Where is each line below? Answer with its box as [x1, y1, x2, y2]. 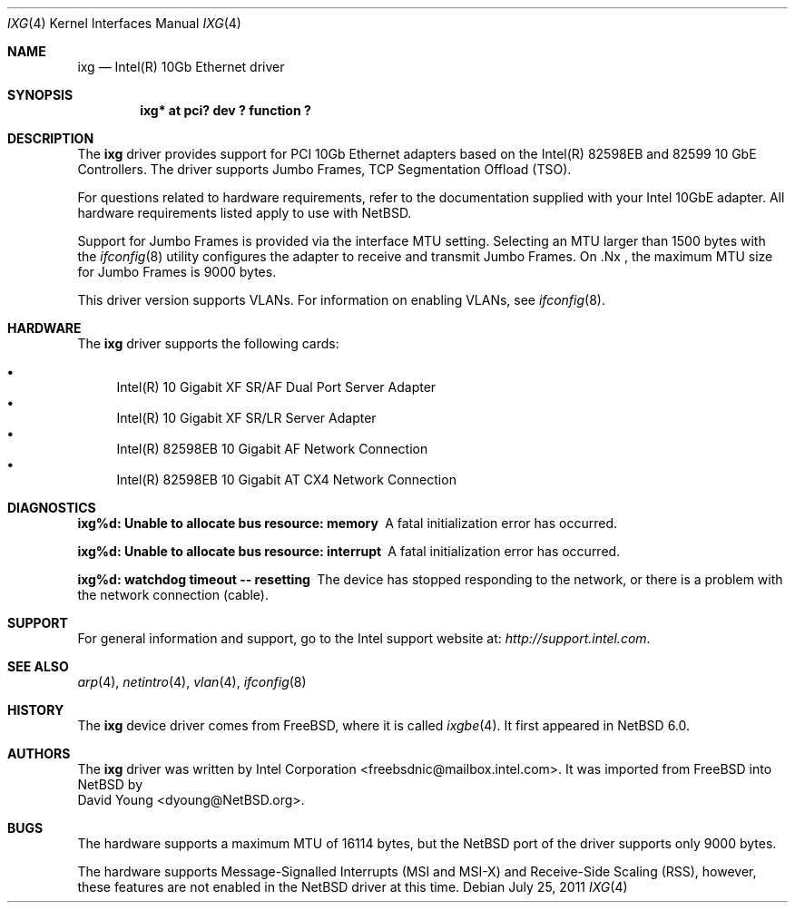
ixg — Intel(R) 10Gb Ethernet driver [77, 59, 285, 74]
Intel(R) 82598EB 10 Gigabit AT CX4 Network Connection [116, 472, 456, 487]
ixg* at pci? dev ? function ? [140, 103, 311, 118]
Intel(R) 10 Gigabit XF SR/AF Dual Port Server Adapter [116, 379, 437, 395]
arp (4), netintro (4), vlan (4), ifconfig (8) [77, 674, 307, 690]
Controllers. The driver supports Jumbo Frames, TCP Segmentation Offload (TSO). [77, 161, 572, 177]
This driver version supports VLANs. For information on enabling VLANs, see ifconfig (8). [77, 292, 605, 308]
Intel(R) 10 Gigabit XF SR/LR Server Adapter [116, 410, 377, 426]
